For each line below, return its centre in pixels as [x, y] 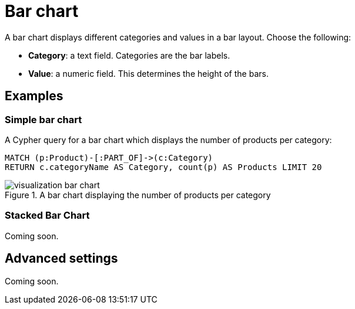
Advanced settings [61, 259]
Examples [34, 96]
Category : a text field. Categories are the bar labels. [129, 55]
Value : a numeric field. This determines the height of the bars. [148, 73]
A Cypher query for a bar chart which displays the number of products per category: [168, 140]
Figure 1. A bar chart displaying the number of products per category [138, 195]
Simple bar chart [43, 119]
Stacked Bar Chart [47, 215]
